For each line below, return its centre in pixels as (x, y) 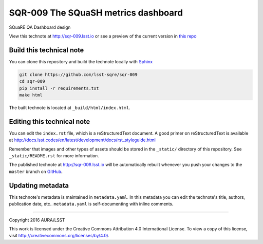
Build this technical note (47, 50)
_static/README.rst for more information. (54, 156)
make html (31, 95)
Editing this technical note (49, 122)
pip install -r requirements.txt (59, 88)
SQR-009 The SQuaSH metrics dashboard (96, 13)
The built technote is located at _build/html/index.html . (70, 108)
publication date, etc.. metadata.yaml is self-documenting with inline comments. (91, 204)
